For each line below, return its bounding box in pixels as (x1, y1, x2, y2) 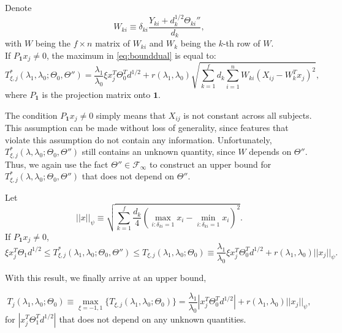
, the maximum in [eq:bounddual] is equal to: (46, 48, 216, 61)
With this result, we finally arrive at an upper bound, (5, 271, 207, 284)
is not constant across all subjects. (183, 108, 312, 121)
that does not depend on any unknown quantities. (59, 312, 246, 325)
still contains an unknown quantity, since (82, 145, 235, 158)
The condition (5, 108, 58, 121)
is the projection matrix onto (42, 88, 151, 100)
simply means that (96, 108, 166, 121)
